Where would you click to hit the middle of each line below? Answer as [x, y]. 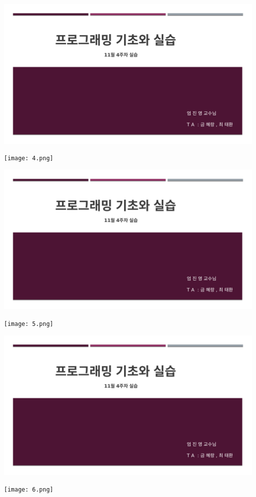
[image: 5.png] [29, 324]
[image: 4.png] [29, 159]
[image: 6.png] [29, 489]
